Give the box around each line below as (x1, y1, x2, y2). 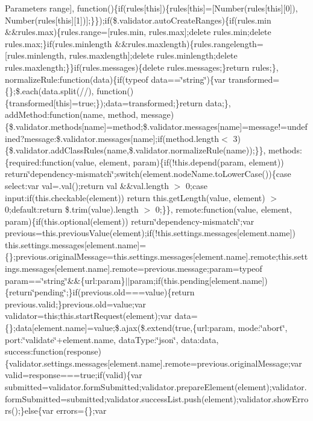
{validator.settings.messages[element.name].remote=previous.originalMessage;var (5, 356, 302, 369)
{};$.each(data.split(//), (5, 85, 94, 97)
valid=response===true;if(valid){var (5, 368, 142, 381)
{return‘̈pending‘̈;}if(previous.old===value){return (5, 286, 195, 298)
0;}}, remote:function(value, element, (155, 203, 292, 216)
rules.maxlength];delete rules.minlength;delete (69, 49, 238, 62)
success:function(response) (5, 345, 101, 358)
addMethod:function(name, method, (5, 108, 138, 121)
